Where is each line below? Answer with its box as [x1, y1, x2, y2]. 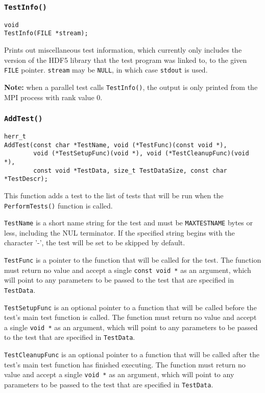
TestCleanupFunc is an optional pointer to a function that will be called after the [4, 349, 259, 360]
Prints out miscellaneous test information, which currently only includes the [4, 44, 242, 55]
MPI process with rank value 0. [4, 91, 103, 102]
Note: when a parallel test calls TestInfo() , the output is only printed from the [4, 81, 258, 92]
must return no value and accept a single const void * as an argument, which [4, 264, 251, 275]
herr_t [4, 132, 26, 140]
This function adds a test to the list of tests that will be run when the [4, 190, 224, 200]
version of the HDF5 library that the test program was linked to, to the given [4, 54, 247, 65]
